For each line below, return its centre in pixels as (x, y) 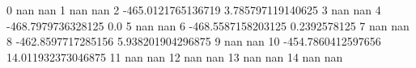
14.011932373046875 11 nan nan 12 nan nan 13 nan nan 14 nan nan (175, 56)
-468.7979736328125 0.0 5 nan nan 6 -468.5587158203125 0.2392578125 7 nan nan (208, 25)
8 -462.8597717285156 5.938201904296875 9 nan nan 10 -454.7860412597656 (194, 41)
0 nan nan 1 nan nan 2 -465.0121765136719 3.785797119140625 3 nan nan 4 (194, 10)
